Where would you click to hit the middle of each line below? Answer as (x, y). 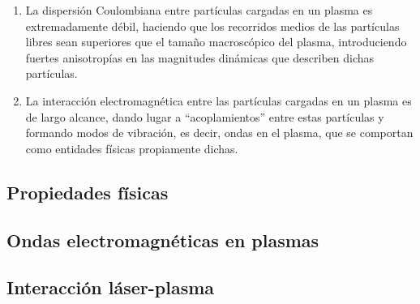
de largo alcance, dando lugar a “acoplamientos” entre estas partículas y (205, 116)
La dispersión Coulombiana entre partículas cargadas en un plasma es (199, 10)
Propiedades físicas (88, 192)
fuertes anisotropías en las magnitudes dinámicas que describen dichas (200, 57)
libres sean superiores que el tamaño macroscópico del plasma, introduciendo (216, 42)
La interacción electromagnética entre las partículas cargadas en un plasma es (219, 100)
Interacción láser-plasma (111, 287)
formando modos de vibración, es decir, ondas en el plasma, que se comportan (219, 133)
